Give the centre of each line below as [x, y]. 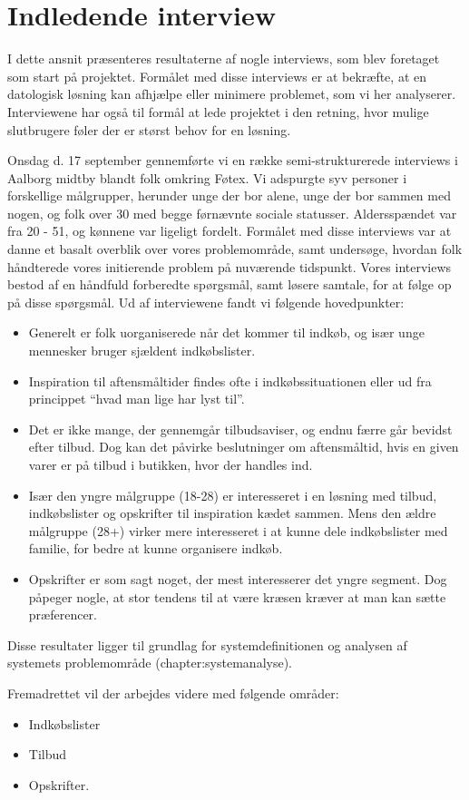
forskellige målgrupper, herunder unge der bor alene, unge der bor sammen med [229, 195]
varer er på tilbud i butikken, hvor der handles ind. [171, 464]
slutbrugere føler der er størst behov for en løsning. [149, 129]
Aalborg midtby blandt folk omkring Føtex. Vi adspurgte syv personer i [207, 177]
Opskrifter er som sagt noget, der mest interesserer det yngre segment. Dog [238, 578]
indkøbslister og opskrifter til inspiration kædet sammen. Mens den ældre [232, 513]
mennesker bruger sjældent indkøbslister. [142, 351]
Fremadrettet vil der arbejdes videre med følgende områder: [173, 693]
